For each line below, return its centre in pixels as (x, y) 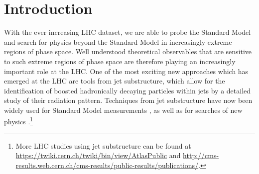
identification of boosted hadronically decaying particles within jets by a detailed (128, 90)
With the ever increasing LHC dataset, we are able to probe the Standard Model (128, 32)
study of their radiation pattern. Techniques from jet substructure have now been (128, 100)
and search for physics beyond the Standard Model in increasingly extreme (118, 42)
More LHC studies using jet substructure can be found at (103, 145)
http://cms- (201, 155)
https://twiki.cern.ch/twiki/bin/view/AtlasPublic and (98, 155)
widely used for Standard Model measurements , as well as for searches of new (123, 110)
